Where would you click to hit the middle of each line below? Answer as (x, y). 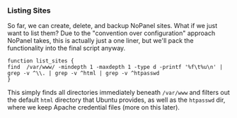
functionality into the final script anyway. (67, 48)
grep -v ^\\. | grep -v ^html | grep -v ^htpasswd (83, 73)
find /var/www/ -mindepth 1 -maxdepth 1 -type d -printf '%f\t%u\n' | (115, 67)
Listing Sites (29, 11)
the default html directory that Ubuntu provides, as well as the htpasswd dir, (116, 100)
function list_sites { (41, 61)
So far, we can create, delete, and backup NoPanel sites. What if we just (112, 26)
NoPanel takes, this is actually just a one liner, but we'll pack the (100, 41)
